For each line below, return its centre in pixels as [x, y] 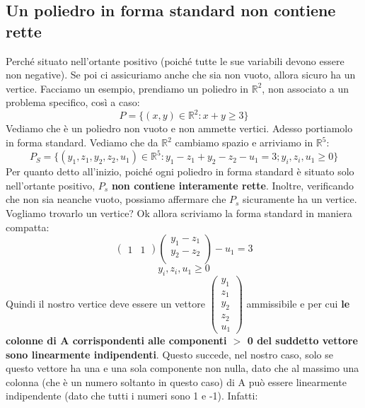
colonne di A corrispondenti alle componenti [116, 340]
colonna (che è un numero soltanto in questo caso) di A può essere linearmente [176, 381]
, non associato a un [305, 88]
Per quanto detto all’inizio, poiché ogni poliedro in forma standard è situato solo [180, 171]
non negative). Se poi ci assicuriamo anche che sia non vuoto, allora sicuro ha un [181, 75]
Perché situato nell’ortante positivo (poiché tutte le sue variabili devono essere [175, 60]
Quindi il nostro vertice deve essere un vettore [105, 303]
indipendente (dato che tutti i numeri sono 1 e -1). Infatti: [132, 396]
